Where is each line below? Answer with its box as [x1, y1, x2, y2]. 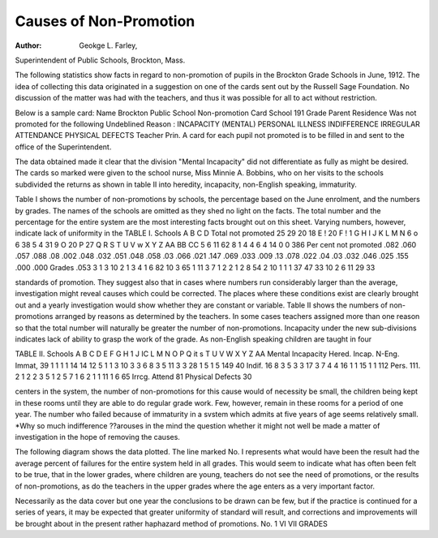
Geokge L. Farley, [79, 41, 138, 50]
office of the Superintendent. [15, 142, 112, 152]
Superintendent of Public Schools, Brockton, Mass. [15, 55, 186, 65]
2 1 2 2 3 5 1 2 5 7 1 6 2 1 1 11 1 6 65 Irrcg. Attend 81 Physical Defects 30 [15, 372, 252, 381]
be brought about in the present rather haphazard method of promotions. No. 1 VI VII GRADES [15, 519, 328, 528]
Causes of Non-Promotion [15, 12, 195, 30]
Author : [15, 41, 42, 50]
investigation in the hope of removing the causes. [15, 433, 180, 442]
